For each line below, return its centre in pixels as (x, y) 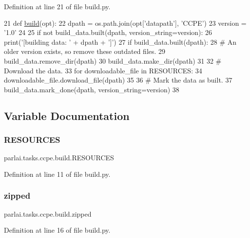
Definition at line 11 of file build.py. (57, 174)
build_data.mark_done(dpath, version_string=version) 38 (92, 89)
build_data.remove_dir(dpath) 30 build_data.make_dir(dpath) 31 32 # (113, 60)
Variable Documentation (67, 115)
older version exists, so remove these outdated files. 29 (85, 51)
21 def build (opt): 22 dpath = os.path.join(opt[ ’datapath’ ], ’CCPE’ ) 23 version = (125, 23)
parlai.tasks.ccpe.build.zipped (48, 213)
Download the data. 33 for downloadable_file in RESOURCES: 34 (103, 70)
